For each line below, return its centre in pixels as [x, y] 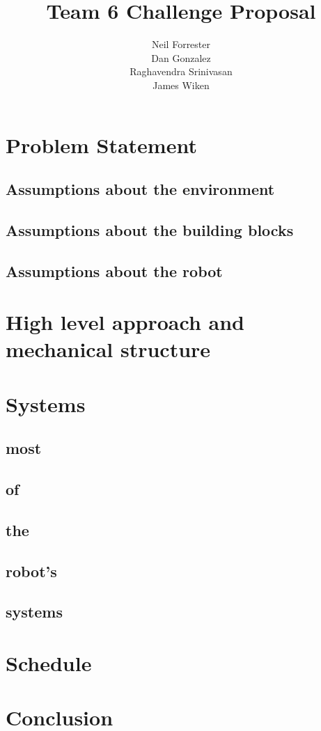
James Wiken [181, 85]
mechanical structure [108, 349]
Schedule [49, 663]
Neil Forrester [181, 44]
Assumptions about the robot [114, 270]
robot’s [31, 571]
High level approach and [125, 322]
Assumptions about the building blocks [150, 229]
